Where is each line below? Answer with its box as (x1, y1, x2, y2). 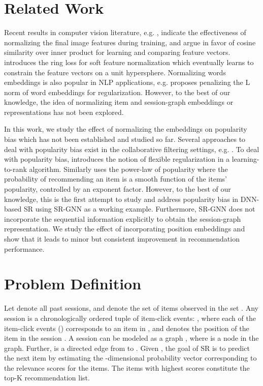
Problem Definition (4, 273, 142, 294)
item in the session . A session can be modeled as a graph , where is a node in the (4, 333, 259, 343)
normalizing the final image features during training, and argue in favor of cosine (4, 37, 256, 47)
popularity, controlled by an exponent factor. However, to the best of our (4, 184, 231, 194)
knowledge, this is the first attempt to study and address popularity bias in (4, 193, 239, 204)
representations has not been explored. (4, 106, 124, 117)
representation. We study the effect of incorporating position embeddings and (4, 223, 245, 234)
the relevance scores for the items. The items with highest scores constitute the (4, 362, 250, 373)
